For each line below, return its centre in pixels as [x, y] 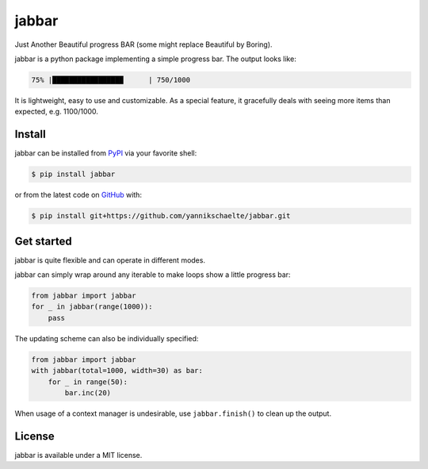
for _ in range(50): [88, 382]
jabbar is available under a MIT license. [78, 455]
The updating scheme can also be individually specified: [107, 338]
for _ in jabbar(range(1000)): [92, 307]
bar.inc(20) [88, 392]
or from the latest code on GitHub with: [78, 195]
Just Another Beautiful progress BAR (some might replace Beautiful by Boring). [143, 44]
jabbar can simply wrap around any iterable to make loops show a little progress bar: [153, 275]
